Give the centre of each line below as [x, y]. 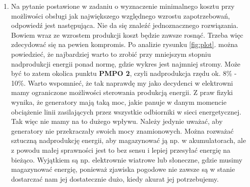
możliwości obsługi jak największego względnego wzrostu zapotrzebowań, [120, 15]
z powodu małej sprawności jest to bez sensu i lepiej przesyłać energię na [121, 150]
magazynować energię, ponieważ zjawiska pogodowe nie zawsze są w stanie [123, 169]
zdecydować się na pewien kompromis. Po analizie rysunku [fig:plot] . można [124, 44]
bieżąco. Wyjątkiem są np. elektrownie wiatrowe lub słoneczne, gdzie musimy [127, 159]
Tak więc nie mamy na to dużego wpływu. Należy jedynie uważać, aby [117, 121]
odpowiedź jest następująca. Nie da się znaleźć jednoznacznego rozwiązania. [125, 25]
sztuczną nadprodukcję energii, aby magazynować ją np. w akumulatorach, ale [128, 140]
